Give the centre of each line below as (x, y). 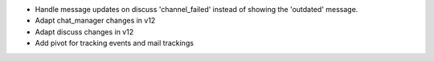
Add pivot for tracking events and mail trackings (115, 43)
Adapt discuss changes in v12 (84, 31)
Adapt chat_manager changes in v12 (95, 21)
